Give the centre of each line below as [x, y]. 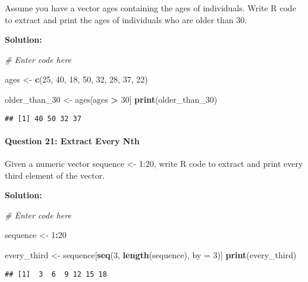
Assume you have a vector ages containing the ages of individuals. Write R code [150, 8]
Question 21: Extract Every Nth [72, 140]
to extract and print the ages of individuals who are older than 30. [126, 19]
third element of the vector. [55, 175]
